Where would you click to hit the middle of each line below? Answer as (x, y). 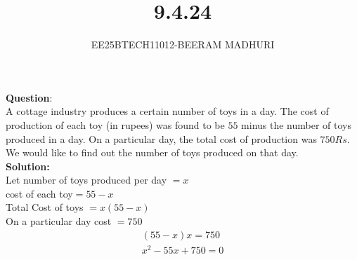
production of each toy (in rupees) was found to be (115, 124)
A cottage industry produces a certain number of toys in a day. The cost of (167, 111)
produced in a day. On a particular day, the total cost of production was (161, 138)
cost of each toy (39, 193)
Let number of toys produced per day (86, 180)
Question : (29, 97)
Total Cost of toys (45, 207)
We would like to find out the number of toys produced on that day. (152, 152)
